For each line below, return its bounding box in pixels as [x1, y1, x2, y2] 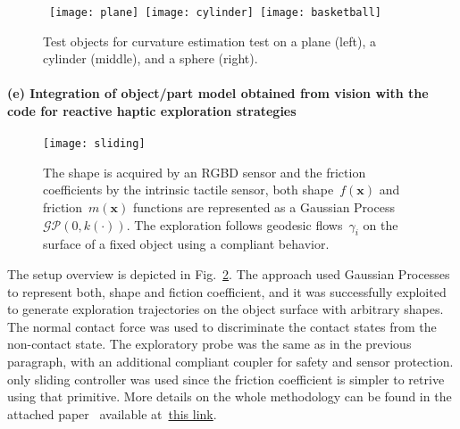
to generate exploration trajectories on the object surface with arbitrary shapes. [7, 300, 444, 318]
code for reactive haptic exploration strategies [7, 102, 297, 120]
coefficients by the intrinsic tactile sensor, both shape [43, 180, 334, 199]
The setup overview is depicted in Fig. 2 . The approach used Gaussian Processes [7, 265, 450, 284]
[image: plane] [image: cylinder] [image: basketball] [49, 6, 381, 19]
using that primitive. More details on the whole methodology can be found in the [7, 387, 452, 406]
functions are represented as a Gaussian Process [132, 198, 395, 217]
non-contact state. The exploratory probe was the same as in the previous [7, 334, 412, 353]
